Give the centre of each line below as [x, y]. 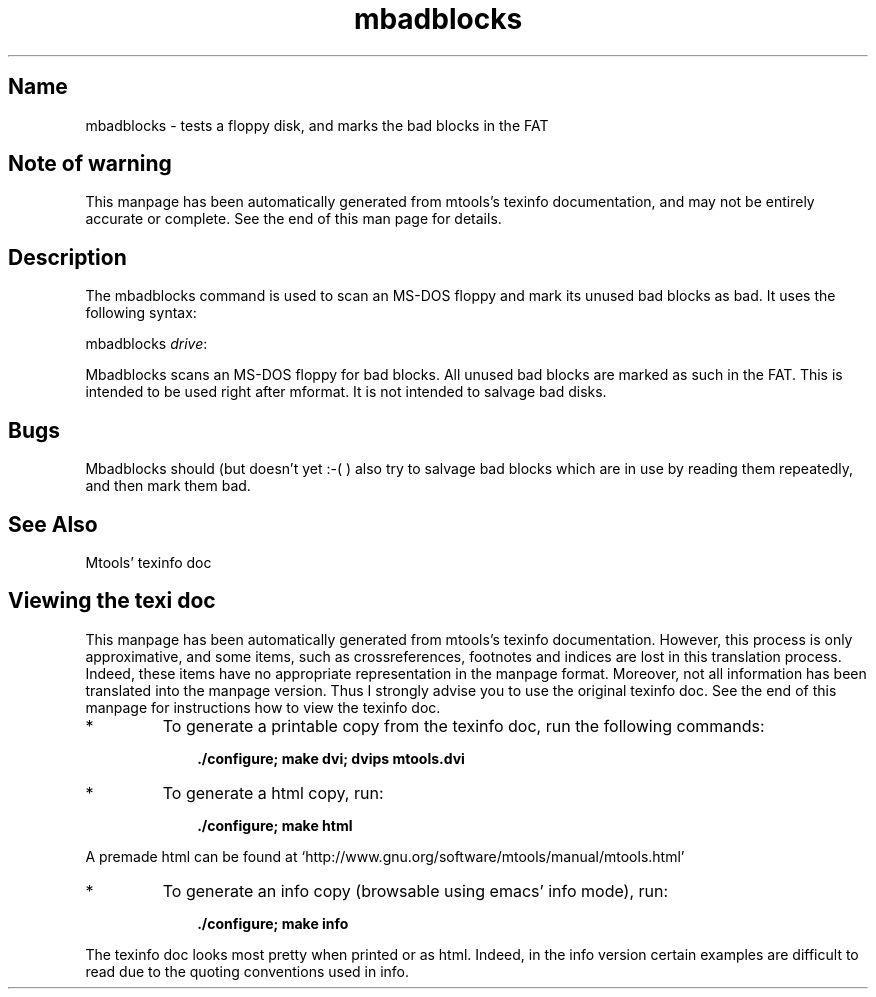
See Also [53, 524]
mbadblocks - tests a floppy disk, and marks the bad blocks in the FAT [317, 125]
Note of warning [90, 164]
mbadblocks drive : [146, 344]
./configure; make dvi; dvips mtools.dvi [331, 758]
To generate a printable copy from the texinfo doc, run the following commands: [463, 725]
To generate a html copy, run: [273, 792]
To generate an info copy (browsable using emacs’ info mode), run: [415, 890]
